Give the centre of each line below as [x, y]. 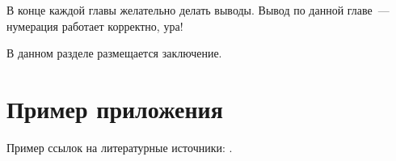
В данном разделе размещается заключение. [114, 53]
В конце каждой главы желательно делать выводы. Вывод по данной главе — [198, 10]
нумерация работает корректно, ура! [95, 25]
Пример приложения [115, 108]
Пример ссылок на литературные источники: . [120, 147]
